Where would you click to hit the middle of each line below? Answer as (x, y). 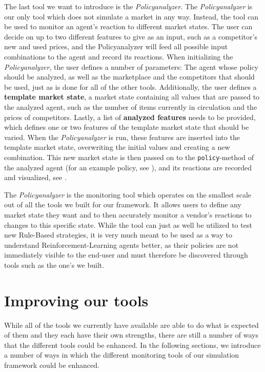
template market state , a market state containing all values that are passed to (132, 97)
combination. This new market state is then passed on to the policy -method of (129, 157)
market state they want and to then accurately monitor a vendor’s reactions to (128, 214)
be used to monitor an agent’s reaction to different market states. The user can (128, 26)
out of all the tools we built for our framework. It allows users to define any (123, 204)
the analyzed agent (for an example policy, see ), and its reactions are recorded (128, 167)
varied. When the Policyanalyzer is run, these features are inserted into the (122, 137)
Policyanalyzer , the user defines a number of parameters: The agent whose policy (131, 66)
